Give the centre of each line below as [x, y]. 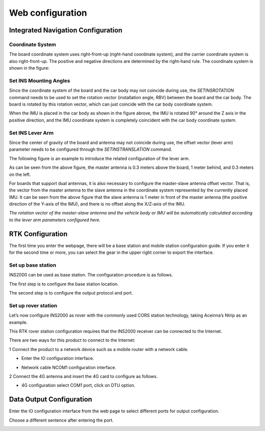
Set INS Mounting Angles [40, 81]
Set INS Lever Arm [31, 133]
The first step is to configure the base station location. [64, 284]
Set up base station [33, 265]
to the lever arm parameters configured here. [55, 220]
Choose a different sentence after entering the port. [61, 420]
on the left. [20, 174]
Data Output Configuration [51, 399]
